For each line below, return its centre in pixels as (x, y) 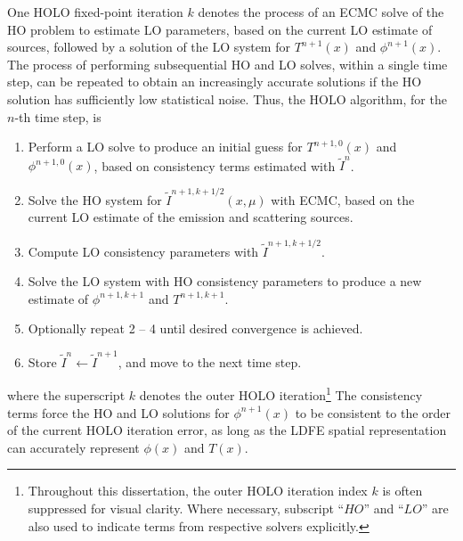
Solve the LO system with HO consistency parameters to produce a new (225, 281)
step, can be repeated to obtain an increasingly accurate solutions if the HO (215, 82)
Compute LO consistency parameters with (143, 251)
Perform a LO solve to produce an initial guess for (165, 147)
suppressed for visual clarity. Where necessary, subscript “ (186, 508)
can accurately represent (73, 447)
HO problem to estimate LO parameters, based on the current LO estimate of (220, 29)
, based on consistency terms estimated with (215, 165)
